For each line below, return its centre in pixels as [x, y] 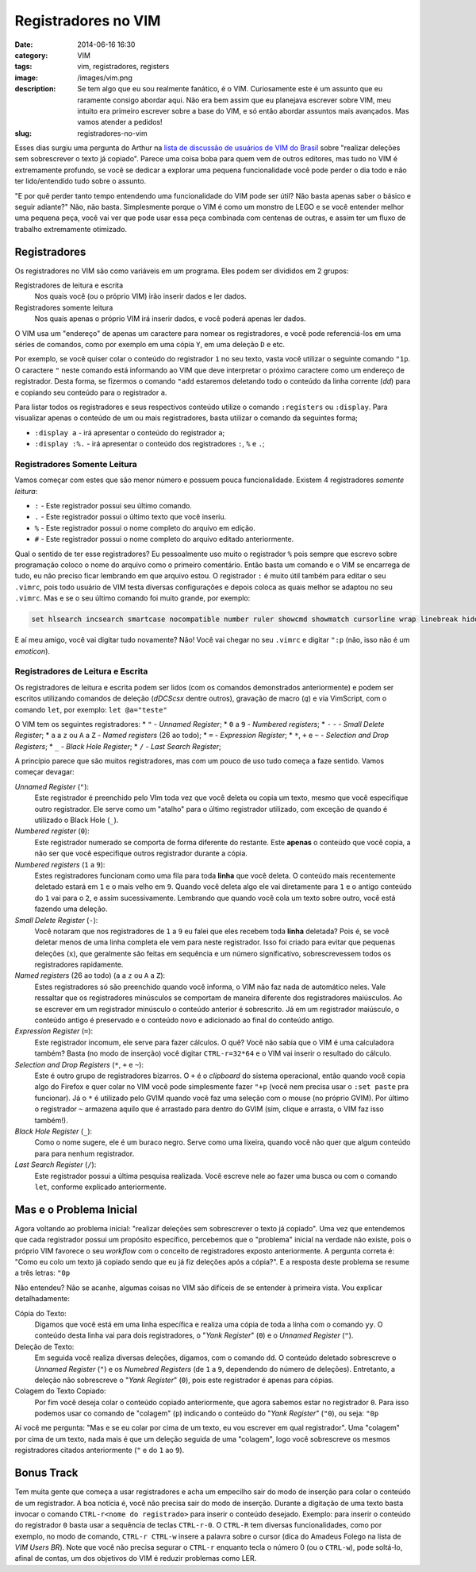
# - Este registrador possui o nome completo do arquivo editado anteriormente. [164, 539]
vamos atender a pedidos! [120, 122]
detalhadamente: [42, 1299]
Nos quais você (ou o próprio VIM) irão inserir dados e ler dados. [140, 296]
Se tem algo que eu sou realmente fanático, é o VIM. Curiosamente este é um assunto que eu [230, 89]
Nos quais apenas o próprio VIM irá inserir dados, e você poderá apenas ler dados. [170, 319]
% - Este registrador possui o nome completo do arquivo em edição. [145, 527]
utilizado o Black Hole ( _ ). [77, 820]
